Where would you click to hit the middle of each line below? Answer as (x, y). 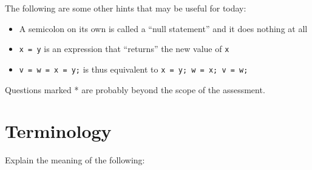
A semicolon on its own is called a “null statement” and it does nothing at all (163, 28)
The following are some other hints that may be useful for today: (126, 8)
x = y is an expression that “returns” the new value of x (124, 49)
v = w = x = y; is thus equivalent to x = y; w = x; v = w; (134, 69)
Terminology (58, 131)
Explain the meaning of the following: (75, 160)
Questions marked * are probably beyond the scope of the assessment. (135, 89)
